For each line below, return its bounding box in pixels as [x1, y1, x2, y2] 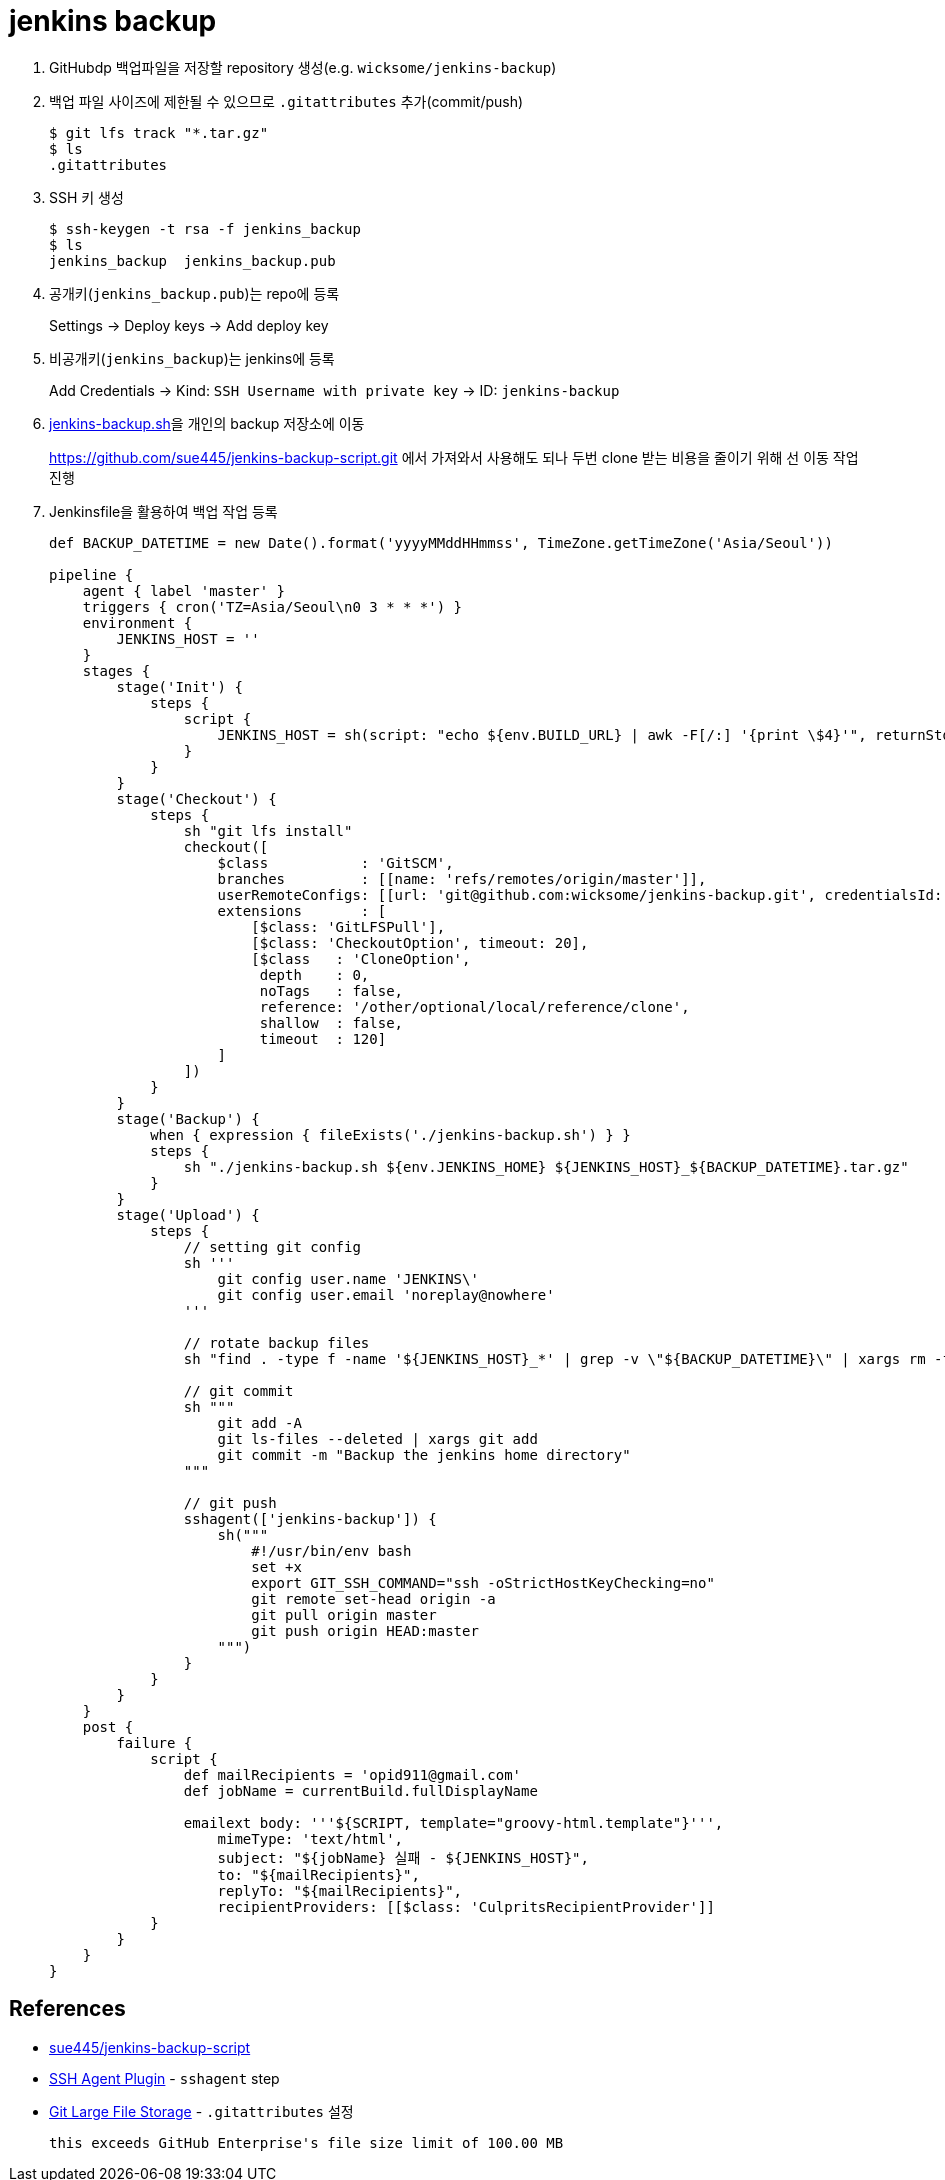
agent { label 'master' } [82, 582, 286, 599]
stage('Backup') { [116, 1110, 260, 1127]
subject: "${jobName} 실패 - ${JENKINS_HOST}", [217, 1849, 589, 1866]
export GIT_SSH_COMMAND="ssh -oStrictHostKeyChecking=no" [251, 1574, 715, 1591]
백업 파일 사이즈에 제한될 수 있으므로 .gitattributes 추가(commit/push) [49, 92, 524, 110]
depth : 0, [259, 966, 370, 983]
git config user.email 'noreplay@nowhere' [217, 1286, 555, 1303]
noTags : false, [259, 982, 404, 999]
